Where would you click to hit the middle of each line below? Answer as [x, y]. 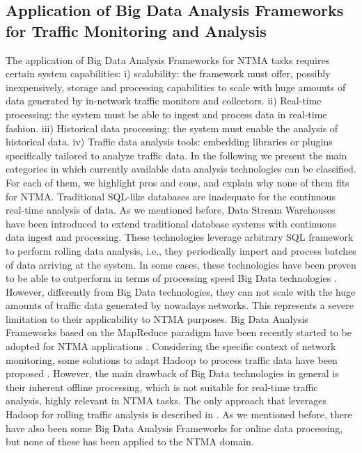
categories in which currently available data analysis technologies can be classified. [181, 169]
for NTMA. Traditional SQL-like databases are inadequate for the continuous [171, 196]
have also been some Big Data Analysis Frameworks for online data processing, [174, 428]
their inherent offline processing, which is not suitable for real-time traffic [162, 387]
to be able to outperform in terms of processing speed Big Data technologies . [171, 278]
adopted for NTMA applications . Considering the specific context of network [171, 346]
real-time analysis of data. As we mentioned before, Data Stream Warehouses [171, 210]
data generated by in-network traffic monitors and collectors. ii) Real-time [164, 101]
